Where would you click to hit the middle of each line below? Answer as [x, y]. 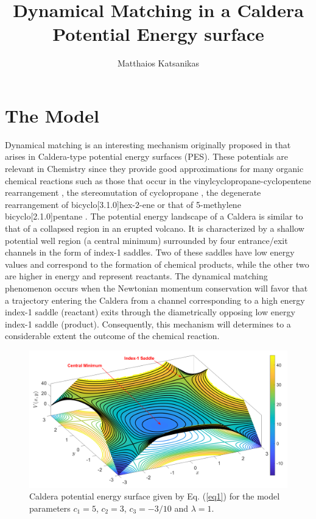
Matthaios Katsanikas [158, 63]
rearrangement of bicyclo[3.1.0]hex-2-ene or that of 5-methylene [123, 204]
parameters [50, 508]
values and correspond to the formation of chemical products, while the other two [157, 264]
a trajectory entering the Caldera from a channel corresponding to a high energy [155, 300]
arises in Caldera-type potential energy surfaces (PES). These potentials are [146, 156]
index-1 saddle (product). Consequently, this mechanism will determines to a [148, 324]
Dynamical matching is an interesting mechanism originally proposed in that [148, 144]
